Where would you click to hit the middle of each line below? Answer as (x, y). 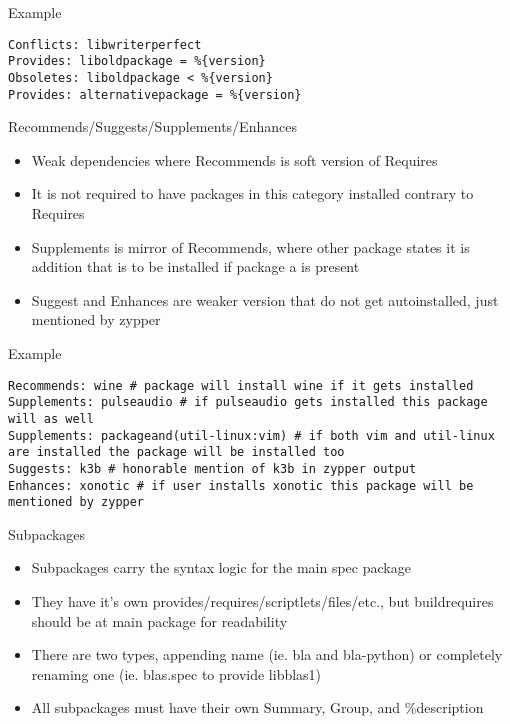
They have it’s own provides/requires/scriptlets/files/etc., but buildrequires (262, 601)
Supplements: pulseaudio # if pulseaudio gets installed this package (248, 402)
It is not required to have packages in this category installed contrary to (252, 193)
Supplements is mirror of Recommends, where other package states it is (250, 246)
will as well (51, 418)
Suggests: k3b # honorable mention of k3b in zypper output (212, 468)
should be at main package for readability (159, 620)
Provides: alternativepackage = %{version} (155, 94)
